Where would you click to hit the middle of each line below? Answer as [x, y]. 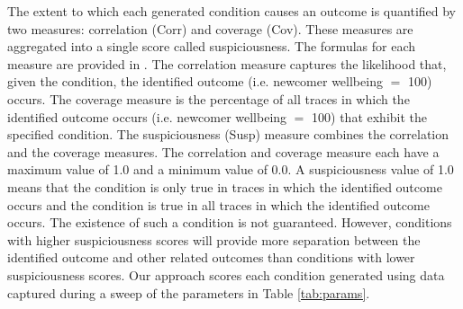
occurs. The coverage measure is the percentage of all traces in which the [209, 98]
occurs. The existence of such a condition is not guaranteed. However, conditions [230, 222]
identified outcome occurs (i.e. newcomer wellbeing [147, 116]
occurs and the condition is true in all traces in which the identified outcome [218, 204]
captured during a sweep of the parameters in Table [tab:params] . [189, 292]
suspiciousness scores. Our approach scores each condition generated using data [226, 274]
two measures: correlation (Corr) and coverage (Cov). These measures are [210, 28]
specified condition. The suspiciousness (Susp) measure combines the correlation [228, 134]
